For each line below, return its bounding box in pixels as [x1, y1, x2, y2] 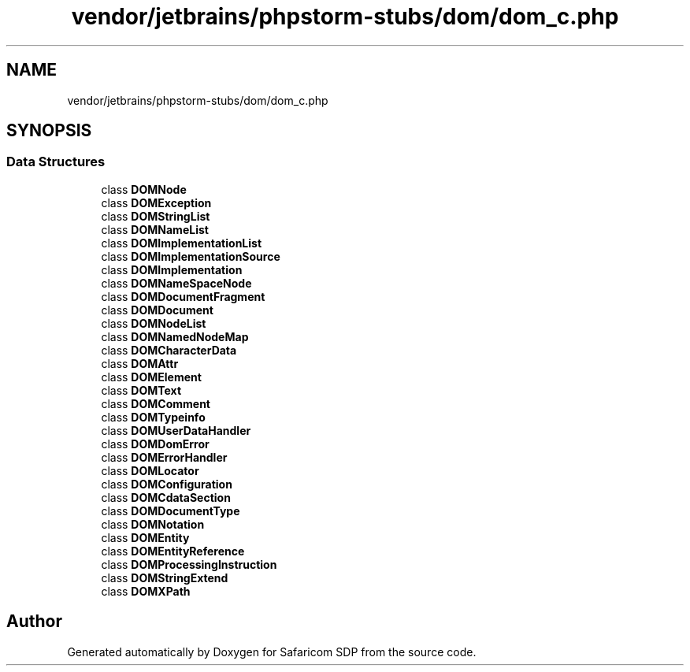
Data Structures [6, 154, 106, 170]
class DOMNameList [101, 222, 209, 236]
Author [6, 611, 62, 632]
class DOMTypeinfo [101, 410, 206, 424]
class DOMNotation [101, 517, 205, 531]
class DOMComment [101, 396, 210, 410]
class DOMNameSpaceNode [101, 276, 252, 290]
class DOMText [101, 383, 182, 397]
